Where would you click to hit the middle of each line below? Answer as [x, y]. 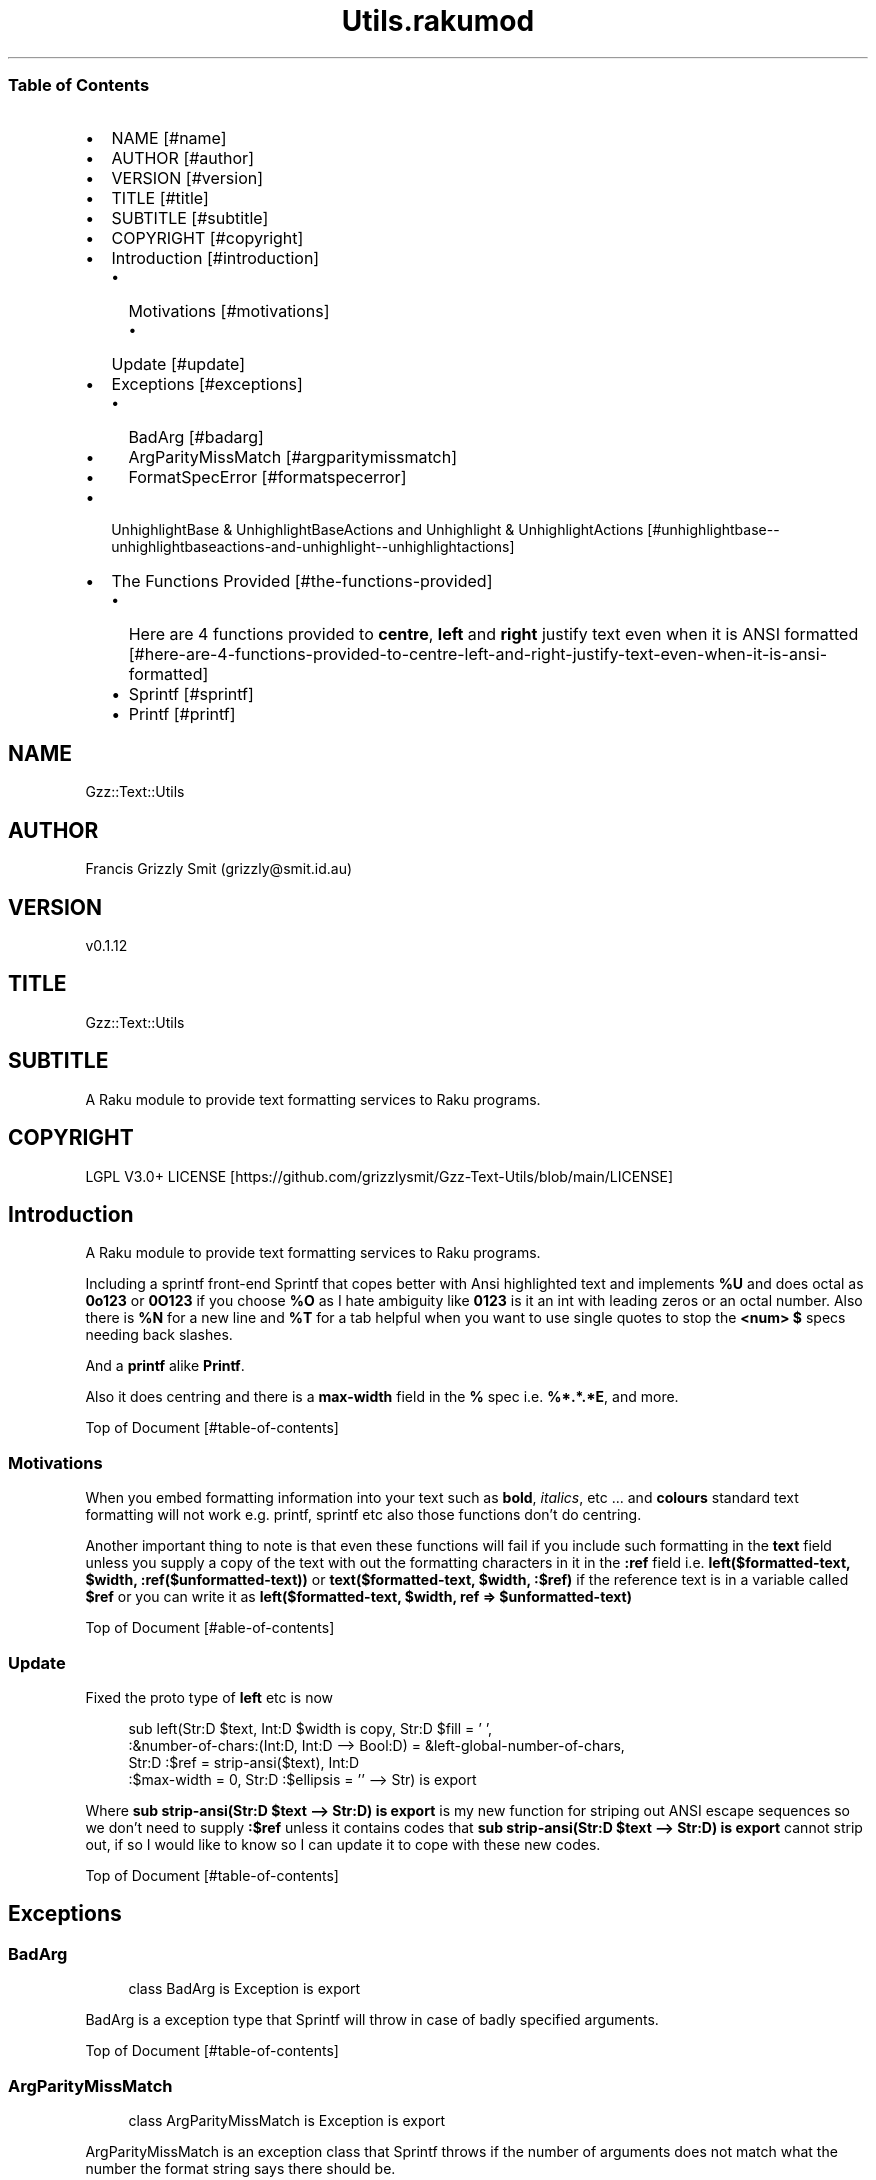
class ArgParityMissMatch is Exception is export [287, 2120]
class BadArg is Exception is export [244, 1989]
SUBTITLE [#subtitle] [190, 217]
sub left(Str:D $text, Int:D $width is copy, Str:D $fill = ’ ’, [310, 1728]
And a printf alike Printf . [165, 1366]
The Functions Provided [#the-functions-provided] [302, 580]
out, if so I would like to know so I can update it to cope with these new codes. [343, 1844]
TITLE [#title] [160, 197]
